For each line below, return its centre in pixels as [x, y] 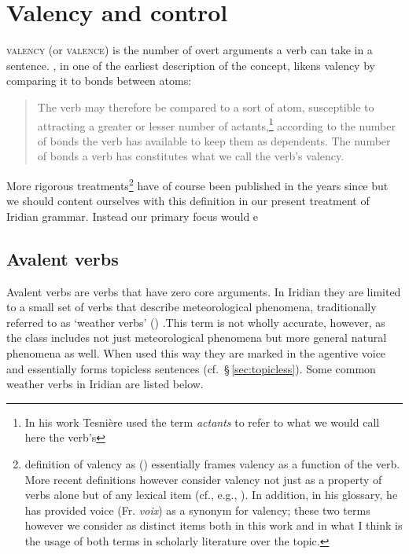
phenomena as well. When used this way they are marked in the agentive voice [196, 352]
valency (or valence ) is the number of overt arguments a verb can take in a [190, 50]
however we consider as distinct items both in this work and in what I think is [214, 525]
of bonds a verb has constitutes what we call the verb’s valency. [191, 156]
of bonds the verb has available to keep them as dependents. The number [214, 140]
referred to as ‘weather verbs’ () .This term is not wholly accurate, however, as [196, 322]
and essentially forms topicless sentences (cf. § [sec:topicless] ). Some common [191, 368]
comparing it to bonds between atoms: [99, 81]
